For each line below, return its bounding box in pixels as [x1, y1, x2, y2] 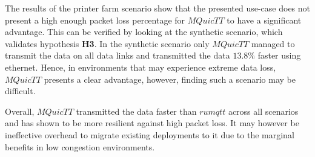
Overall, [5, 104, 35, 117]
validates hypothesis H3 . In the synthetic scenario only [5, 37, 210, 50]
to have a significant [227, 13, 302, 26]
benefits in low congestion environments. [5, 140, 155, 153]
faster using [257, 49, 301, 62]
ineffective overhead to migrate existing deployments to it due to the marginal [5, 128, 294, 141]
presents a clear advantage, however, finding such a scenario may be [44, 72, 296, 85]
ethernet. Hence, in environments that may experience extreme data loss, [5, 60, 276, 73]
